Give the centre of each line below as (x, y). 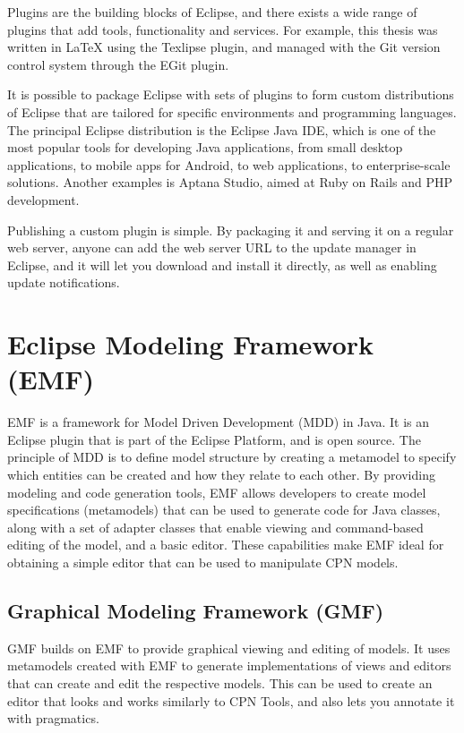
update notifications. (64, 282)
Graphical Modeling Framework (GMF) (196, 610)
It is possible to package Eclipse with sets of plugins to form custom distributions (231, 94)
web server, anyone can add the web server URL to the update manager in (212, 247)
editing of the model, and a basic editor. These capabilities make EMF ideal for (226, 545)
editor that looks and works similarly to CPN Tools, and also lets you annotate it (231, 700)
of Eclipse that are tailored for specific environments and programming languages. (232, 111)
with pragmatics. (53, 718)
